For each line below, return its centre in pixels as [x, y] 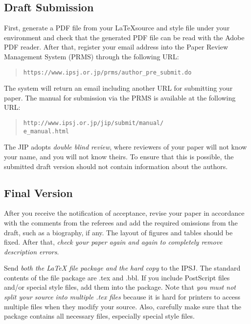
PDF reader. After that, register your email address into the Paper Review [116, 47]
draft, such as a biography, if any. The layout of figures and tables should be [118, 232]
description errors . [32, 251]
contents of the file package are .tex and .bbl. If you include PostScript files [117, 277]
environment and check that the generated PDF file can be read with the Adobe [124, 37]
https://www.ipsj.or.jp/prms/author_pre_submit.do [107, 72]
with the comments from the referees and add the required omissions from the [121, 222]
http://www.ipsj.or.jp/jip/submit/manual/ [93, 123]
